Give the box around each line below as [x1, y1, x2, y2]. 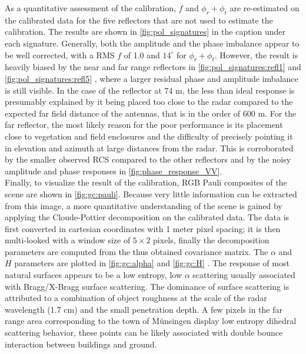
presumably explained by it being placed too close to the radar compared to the [5, 95, 293, 108]
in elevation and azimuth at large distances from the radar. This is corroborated [5, 141, 294, 154]
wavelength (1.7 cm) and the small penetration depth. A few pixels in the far [5, 303, 282, 315]
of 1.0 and [124, 48, 160, 61]
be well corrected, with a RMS [5, 48, 115, 61]
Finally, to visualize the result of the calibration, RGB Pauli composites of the [5, 176, 287, 188]
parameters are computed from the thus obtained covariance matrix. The [5, 245, 268, 257]
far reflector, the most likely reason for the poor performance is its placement [5, 118, 283, 131]
